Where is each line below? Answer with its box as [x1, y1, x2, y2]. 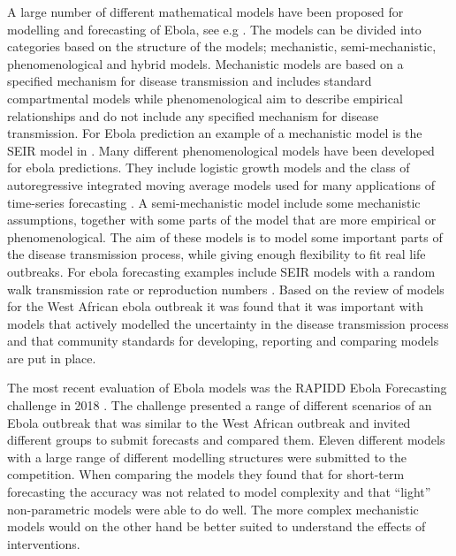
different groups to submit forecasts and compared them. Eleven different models [7, 430, 445, 449]
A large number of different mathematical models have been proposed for [7, 3, 404, 20]
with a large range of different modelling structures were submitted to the [7, 447, 407, 466]
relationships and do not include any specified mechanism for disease [7, 106, 379, 125]
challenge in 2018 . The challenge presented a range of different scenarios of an [7, 396, 432, 415]
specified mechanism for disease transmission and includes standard [7, 72, 372, 90]
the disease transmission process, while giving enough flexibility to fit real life [7, 245, 426, 263]
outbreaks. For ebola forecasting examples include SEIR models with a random [7, 262, 436, 280]
